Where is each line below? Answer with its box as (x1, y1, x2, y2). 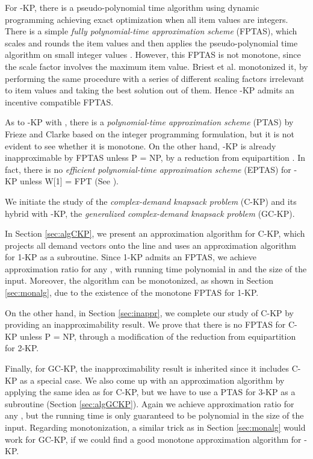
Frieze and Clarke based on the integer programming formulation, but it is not (5, 127, 294, 140)
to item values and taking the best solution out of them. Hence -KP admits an (5, 84, 294, 96)
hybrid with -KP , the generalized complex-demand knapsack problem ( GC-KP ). (5, 207, 295, 219)
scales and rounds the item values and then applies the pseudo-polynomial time (5, 36, 298, 49)
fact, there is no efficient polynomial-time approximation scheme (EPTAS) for (5, 163, 291, 175)
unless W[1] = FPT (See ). (20, 175, 119, 187)
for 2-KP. (5, 342, 39, 354)
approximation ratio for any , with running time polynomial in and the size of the (5, 262, 307, 275)
